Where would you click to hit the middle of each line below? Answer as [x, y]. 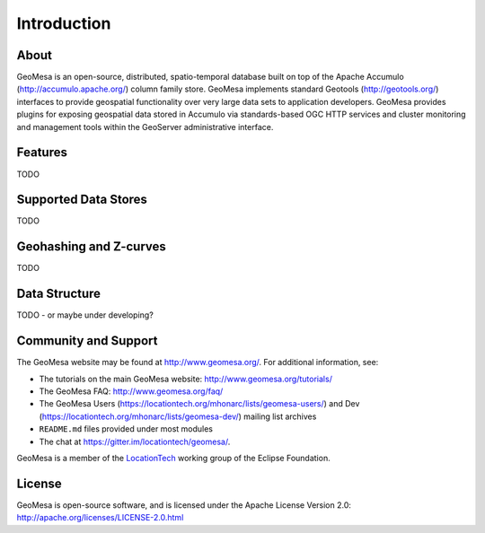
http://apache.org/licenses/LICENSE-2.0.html [100, 518]
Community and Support [87, 341]
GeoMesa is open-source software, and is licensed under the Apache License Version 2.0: [184, 505]
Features [42, 153]
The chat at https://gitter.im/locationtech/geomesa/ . [135, 441]
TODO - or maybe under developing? [85, 315]
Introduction [64, 23]
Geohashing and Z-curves [91, 247]
